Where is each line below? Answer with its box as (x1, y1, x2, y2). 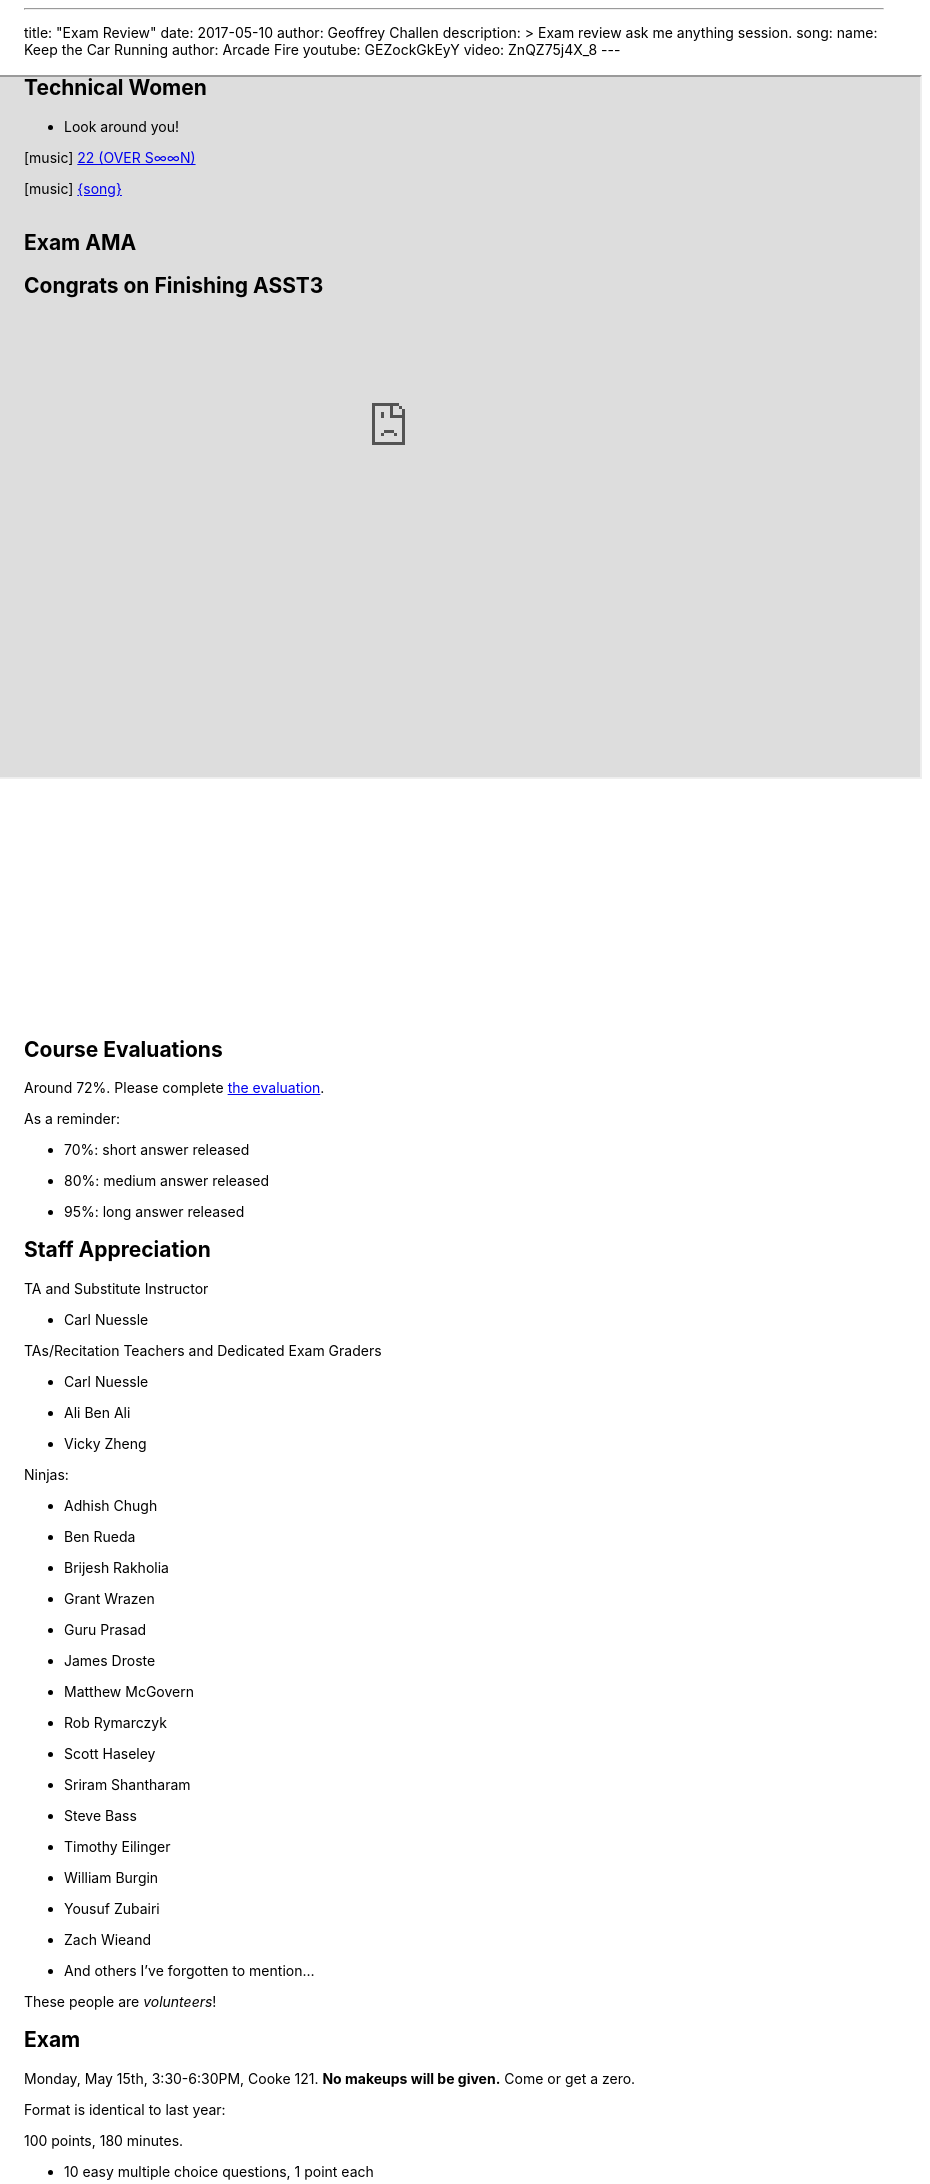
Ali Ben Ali (64, 1403, 131, 1421)
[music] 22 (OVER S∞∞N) (24, 148, 196, 166)
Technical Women (24, 75, 207, 101)
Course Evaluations (24, 1036, 223, 1062)
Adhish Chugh (64, 1496, 158, 1514)
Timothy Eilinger (64, 1837, 171, 1855)
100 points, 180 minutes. (24, 2131, 184, 2149)
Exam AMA (24, 230, 137, 256)
